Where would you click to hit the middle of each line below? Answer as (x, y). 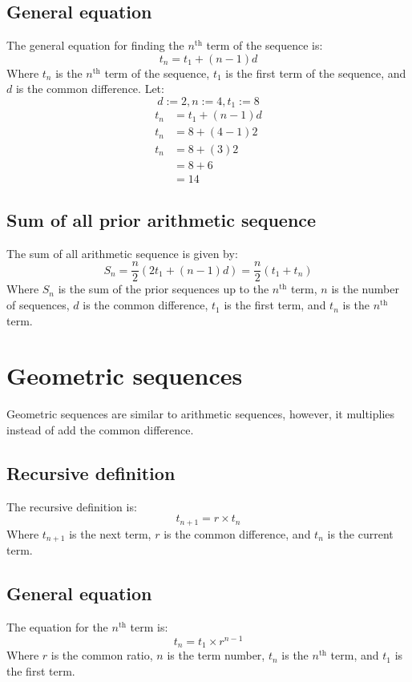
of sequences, (38, 305)
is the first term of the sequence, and (316, 73)
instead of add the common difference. (100, 429)
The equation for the (57, 627)
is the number (365, 289)
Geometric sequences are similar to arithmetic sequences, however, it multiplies (201, 414)
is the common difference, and (237, 533)
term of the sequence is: (265, 45)
